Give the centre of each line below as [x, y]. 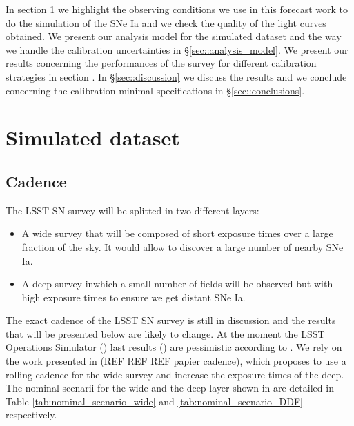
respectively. [31, 415]
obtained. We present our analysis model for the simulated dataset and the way [174, 36]
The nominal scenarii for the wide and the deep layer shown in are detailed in [170, 388]
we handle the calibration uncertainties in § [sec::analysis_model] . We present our [177, 49]
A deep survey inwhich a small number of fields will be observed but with [177, 284]
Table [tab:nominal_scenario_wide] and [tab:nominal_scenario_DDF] [155, 401]
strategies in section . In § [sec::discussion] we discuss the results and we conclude [176, 76]
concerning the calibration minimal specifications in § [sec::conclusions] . [155, 90]
